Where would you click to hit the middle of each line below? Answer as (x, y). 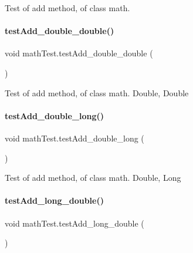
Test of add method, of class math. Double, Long (93, 178)
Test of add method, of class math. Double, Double (97, 92)
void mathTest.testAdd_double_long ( (75, 138)
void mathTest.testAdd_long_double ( (75, 223)
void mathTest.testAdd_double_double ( (79, 53)
